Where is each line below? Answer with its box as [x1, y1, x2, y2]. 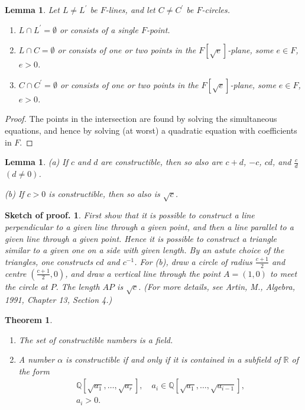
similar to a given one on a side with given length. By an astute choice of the [5, 244, 284, 256]
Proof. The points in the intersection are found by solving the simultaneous [5, 112, 277, 125]
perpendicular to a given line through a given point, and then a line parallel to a [5, 220, 294, 233]
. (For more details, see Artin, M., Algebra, [138, 280, 295, 292]
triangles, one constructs [5, 255, 93, 267]
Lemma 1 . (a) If [5, 156, 69, 168]
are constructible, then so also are [100, 156, 223, 168]
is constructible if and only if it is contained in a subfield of [66, 353, 281, 366]
